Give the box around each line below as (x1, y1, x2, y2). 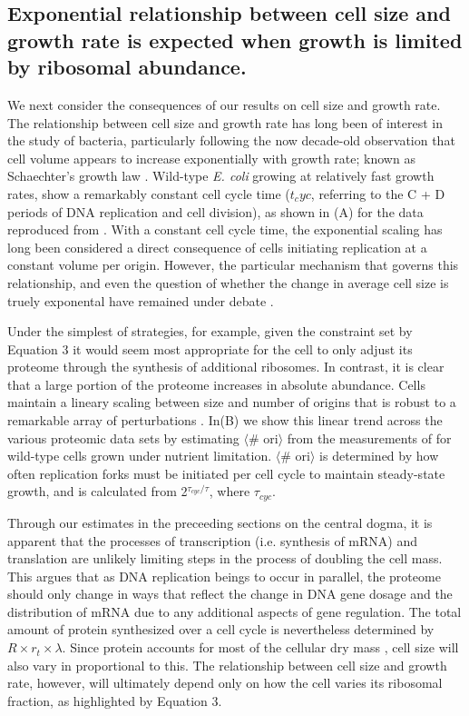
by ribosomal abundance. (7, 53, 247, 81)
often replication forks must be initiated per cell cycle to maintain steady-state (7, 463, 445, 482)
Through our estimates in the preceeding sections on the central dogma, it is (7, 512, 433, 532)
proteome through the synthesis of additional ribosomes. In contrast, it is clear (7, 357, 445, 376)
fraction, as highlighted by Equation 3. (7, 691, 222, 710)
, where (209, 482, 250, 501)
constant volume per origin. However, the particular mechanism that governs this (7, 255, 459, 274)
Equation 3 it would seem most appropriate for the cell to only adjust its (7, 339, 413, 358)
